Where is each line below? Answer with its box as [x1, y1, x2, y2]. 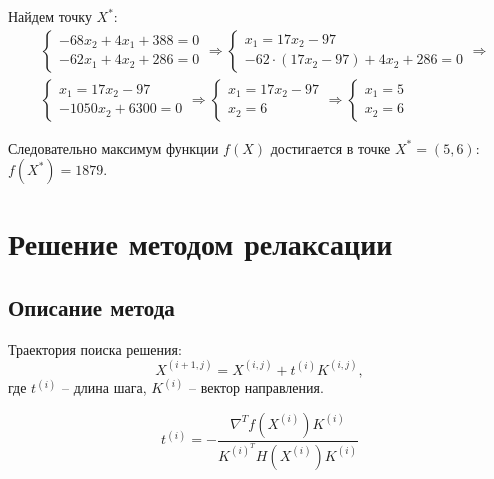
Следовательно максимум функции [8, 137, 219, 158]
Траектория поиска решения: [8, 338, 182, 359]
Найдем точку [8, 6, 92, 26]
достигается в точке [270, 137, 391, 158]
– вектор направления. [189, 377, 324, 398]
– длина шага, [62, 377, 147, 398]
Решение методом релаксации [8, 223, 393, 264]
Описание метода [8, 292, 175, 323]
